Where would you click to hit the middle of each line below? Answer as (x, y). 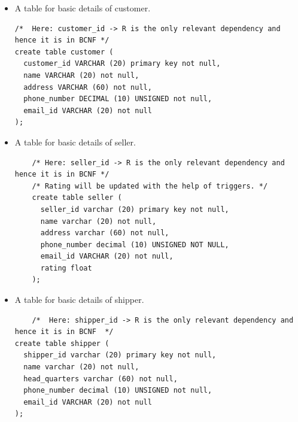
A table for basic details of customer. (83, 8)
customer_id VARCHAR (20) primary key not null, (122, 64)
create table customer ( (64, 52)
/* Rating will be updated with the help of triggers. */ (150, 186)
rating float (66, 268)
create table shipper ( (62, 343)
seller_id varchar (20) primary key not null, (135, 209)
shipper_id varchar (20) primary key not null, (120, 355)
